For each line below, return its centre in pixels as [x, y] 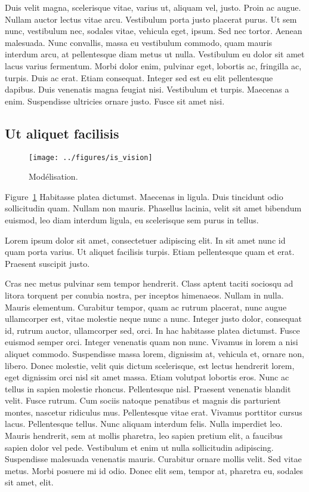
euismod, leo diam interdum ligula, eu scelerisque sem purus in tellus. [132, 219]
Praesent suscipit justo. [47, 263]
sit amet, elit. [29, 482]
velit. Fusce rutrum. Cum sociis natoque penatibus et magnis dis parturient [143, 400]
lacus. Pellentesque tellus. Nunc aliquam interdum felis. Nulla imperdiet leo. [144, 424]
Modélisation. [53, 176]
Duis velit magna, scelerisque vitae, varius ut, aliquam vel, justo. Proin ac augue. [153, 7]
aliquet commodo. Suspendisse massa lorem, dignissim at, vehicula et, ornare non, [154, 353]
